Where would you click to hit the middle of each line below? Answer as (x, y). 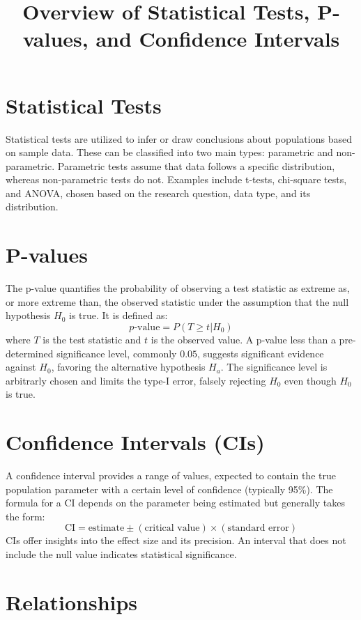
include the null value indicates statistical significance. (121, 554)
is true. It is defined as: (118, 315)
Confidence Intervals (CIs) (135, 442)
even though (310, 380)
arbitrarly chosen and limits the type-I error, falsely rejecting (136, 380)
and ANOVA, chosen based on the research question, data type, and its (158, 193)
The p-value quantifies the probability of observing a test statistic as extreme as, (178, 288)
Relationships (72, 602)
